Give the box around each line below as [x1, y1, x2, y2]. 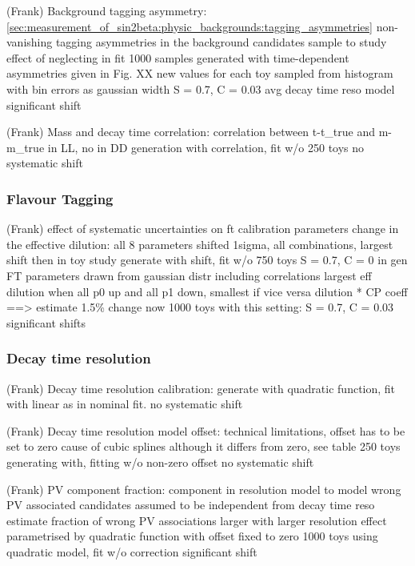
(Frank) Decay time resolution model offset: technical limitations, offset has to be [6, 422, 405, 439]
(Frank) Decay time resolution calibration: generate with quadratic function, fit [6, 379, 396, 396]
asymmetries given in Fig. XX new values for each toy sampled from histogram [6, 65, 393, 82]
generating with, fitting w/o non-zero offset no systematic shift [6, 453, 314, 470]
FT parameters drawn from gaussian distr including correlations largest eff [6, 267, 372, 283]
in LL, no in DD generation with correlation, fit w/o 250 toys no [47, 138, 365, 155]
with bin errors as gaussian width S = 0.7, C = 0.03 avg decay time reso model [6, 80, 395, 97]
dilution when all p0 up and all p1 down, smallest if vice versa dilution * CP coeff [6, 283, 408, 299]
